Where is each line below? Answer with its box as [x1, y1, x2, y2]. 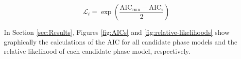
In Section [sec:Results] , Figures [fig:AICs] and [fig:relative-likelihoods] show [4, 27, 230, 37]
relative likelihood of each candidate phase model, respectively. [4, 46, 190, 56]
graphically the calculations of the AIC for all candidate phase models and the [4, 36, 238, 46]
